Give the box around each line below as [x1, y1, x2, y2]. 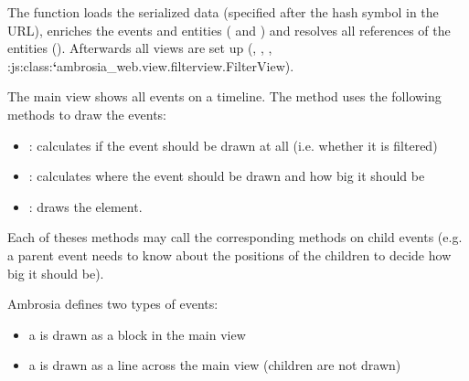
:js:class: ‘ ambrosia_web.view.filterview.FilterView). [7, 56, 294, 75]
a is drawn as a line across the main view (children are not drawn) [28, 355, 401, 375]
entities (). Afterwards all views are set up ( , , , [7, 38, 272, 58]
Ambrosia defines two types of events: [7, 294, 219, 313]
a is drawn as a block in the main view [28, 324, 246, 344]
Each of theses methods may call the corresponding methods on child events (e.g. [7, 228, 463, 247]
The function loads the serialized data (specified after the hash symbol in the [7, 3, 439, 21]
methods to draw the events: [7, 104, 167, 123]
